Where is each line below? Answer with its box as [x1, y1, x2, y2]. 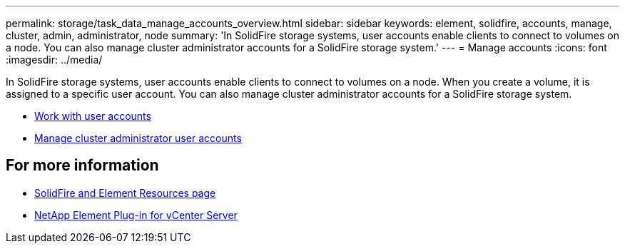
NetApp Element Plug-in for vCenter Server [34, 208, 238, 221]
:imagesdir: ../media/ [6, 54, 103, 66]
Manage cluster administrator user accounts [34, 132, 242, 144]
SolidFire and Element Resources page [34, 186, 216, 199]
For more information [6, 156, 159, 175]
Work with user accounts [34, 110, 151, 122]
